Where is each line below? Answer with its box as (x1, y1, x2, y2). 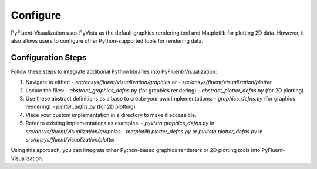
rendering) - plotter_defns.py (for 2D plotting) (25, 103, 136, 111)
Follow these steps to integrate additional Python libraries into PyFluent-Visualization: (11, 68, 217, 75)
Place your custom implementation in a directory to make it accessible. (25, 111, 197, 118)
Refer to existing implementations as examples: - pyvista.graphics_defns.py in (25, 120, 215, 127)
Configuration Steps (11, 53, 87, 63)
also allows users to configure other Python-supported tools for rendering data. (11, 37, 204, 44)
